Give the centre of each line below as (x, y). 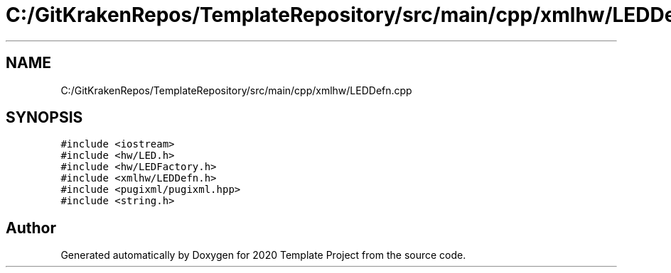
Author (31, 228)
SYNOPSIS (44, 118)
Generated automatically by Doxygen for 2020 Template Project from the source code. (263, 255)
